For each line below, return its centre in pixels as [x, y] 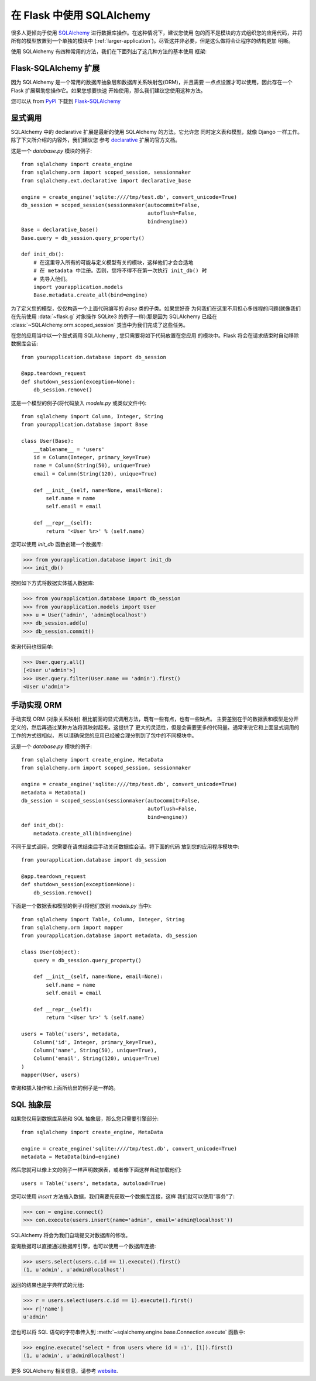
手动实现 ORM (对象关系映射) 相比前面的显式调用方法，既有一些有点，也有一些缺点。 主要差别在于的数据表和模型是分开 [155, 719]
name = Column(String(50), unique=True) [92, 466]
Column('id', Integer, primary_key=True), [95, 1042]
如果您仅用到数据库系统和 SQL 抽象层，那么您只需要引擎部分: [85, 1119]
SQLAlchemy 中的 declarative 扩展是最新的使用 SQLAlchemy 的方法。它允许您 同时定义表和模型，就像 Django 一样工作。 [157, 132]
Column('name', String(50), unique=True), [95, 1050]
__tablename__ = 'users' [69, 449]
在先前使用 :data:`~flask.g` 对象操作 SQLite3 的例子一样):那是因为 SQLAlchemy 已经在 [114, 316]
